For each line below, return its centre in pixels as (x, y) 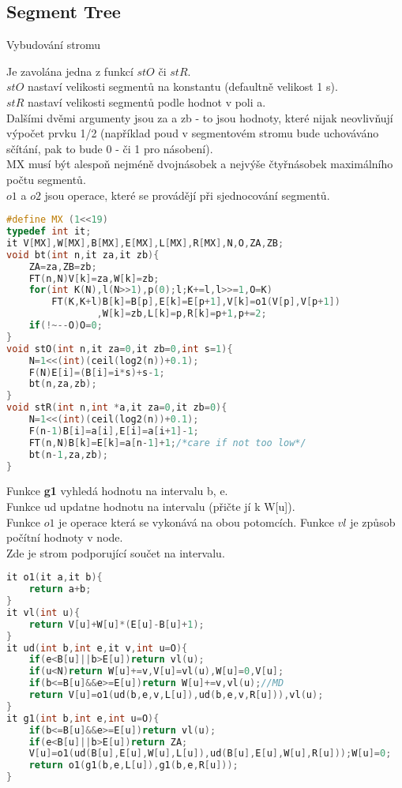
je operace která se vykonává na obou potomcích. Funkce (196, 522)
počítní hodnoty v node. (65, 537)
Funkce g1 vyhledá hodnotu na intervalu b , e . (117, 491)
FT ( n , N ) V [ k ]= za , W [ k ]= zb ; (94, 278)
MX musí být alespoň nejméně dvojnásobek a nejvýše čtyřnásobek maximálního (200, 164)
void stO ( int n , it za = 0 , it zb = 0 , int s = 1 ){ (120, 349)
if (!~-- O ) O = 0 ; (66, 326)
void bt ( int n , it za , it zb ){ (83, 255)
